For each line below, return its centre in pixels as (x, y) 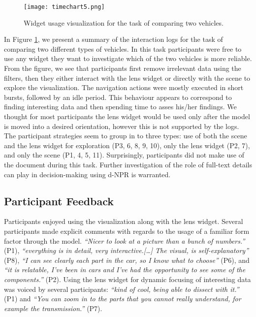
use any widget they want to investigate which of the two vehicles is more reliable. (128, 58)
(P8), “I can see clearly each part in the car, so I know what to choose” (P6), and (127, 260)
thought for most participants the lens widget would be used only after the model (127, 116)
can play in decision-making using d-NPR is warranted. (87, 174)
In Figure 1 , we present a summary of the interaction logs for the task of (113, 39)
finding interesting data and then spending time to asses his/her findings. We (120, 107)
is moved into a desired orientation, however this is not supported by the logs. (122, 126)
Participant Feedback (59, 201)
